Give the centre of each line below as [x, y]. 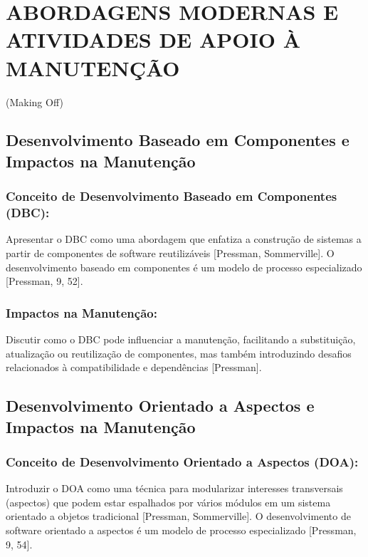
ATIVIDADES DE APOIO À [153, 40]
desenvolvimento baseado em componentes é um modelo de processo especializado [184, 267]
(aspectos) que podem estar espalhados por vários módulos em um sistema [168, 502]
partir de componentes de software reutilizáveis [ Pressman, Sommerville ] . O [170, 253]
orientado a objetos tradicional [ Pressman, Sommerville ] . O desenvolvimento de [178, 516]
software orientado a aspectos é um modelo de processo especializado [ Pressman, [181, 530]
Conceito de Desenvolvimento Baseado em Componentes [172, 196]
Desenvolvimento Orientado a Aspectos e [160, 406]
